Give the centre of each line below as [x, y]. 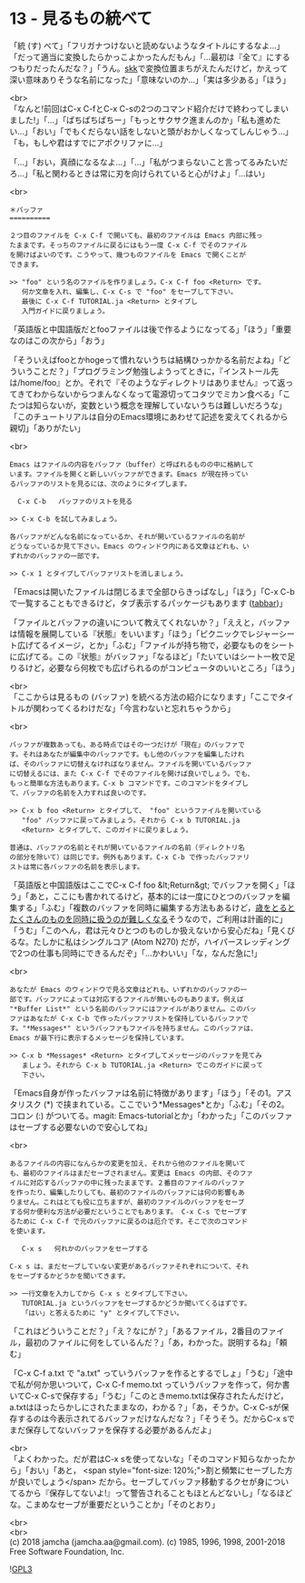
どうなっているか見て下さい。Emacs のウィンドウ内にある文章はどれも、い [129, 546]
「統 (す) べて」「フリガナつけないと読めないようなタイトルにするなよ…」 [147, 45]
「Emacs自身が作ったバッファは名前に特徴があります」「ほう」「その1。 [143, 1093]
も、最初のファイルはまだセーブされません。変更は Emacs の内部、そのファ [132, 1173]
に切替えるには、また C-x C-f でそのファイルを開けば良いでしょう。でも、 [132, 774]
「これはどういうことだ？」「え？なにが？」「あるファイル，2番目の [135, 1331]
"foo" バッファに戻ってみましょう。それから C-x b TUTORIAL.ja [131, 820]
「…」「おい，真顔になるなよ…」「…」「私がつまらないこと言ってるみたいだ [149, 162]
